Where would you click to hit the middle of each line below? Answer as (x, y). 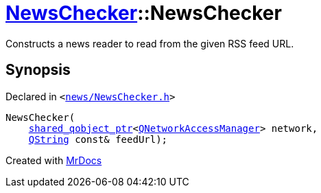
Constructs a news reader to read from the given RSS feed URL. (150, 43)
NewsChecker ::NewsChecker (144, 13)
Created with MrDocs (54, 160)
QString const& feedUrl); (98, 139)
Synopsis (38, 70)
